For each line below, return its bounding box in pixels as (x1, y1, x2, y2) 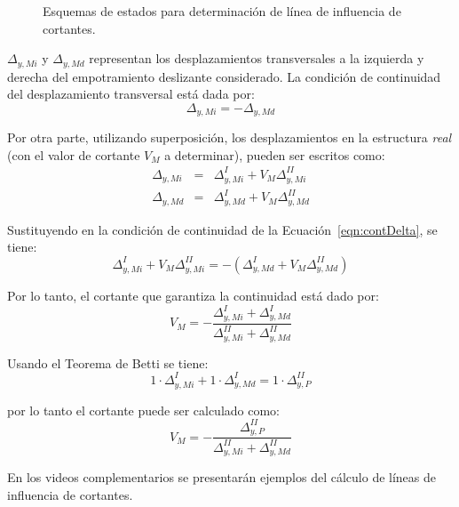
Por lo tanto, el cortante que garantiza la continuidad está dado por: (7, 286, 379, 304)
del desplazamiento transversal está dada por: (7, 84, 255, 103)
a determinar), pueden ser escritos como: (164, 145, 385, 164)
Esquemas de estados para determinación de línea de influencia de (43, 2, 401, 20)
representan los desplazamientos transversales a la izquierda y (89, 49, 424, 68)
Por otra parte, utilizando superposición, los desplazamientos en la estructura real (7, 128, 452, 147)
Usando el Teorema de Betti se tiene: (7, 353, 209, 372)
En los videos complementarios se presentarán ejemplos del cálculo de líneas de (7, 468, 437, 487)
